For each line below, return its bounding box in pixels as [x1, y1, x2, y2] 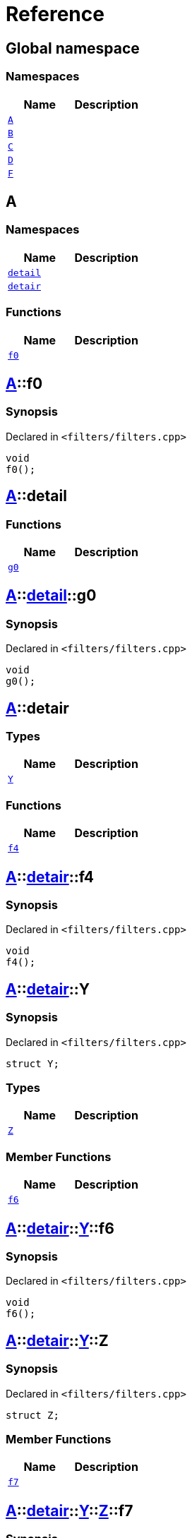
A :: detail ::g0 [6, 587, 97, 605]
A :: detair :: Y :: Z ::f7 [6, 1501, 133, 1520]
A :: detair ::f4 [6, 867, 94, 886]
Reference [6, 2, 104, 26]
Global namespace [6, 39, 140, 57]
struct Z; [6, 1409, 59, 1421]
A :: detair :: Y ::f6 [6, 1219, 114, 1237]
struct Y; [6, 1057, 59, 1069]
